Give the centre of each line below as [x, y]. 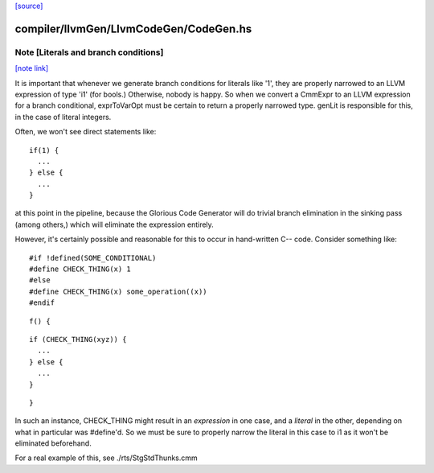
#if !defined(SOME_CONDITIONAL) [93, 258]
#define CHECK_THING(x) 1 [80, 269]
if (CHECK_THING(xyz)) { [78, 339]
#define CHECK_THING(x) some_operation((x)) [119, 291]
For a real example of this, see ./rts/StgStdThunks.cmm [106, 458]
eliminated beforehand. [53, 443]
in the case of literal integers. [63, 117]
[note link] [32, 68]
